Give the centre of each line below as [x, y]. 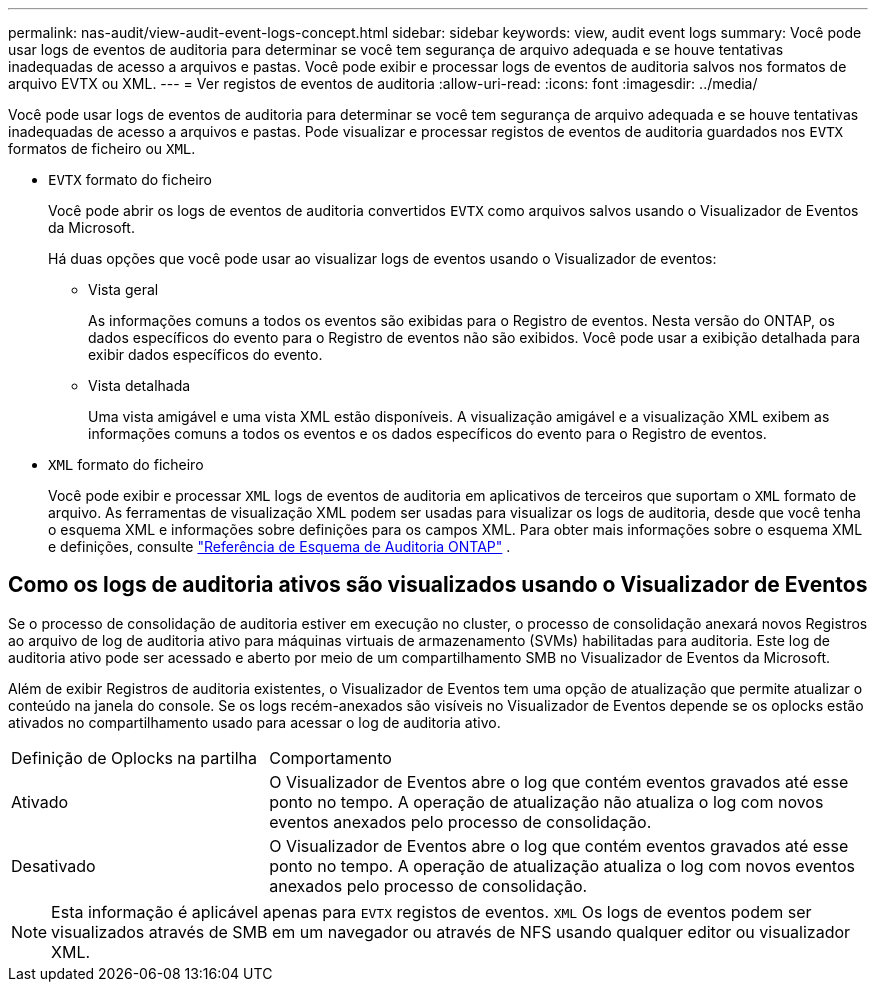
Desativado [53, 865]
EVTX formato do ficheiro [130, 179]
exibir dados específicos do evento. [205, 354]
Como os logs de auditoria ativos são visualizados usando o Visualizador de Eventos [438, 585]
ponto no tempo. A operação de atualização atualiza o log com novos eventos [562, 865]
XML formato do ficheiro [126, 464]
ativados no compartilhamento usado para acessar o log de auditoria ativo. [254, 722]
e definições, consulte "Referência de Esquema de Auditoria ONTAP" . [279, 546]
